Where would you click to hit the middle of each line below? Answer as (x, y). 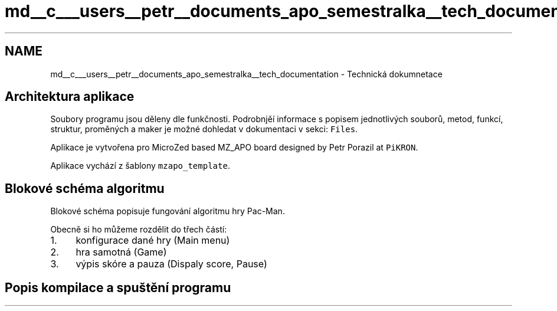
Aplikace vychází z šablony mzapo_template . (140, 166)
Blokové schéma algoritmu (85, 188)
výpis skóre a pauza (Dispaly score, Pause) (171, 264)
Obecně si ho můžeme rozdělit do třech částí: (139, 230)
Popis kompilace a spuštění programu (118, 287)
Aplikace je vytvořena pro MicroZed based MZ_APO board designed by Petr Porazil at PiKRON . (234, 148)
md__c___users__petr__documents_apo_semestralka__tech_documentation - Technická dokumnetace (246, 74)
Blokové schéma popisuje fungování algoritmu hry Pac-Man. (168, 211)
